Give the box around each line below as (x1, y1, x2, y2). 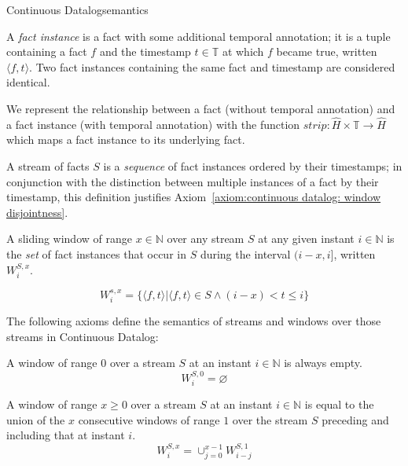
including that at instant (6, 427, 125, 443)
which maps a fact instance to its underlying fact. (6, 131, 245, 148)
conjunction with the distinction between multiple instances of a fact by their (6, 173, 379, 189)
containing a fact (6, 43, 87, 60)
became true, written (276, 43, 377, 60)
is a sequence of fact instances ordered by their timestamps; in (103, 157, 402, 174)
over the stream (232, 411, 308, 427)
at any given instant (258, 230, 355, 247)
